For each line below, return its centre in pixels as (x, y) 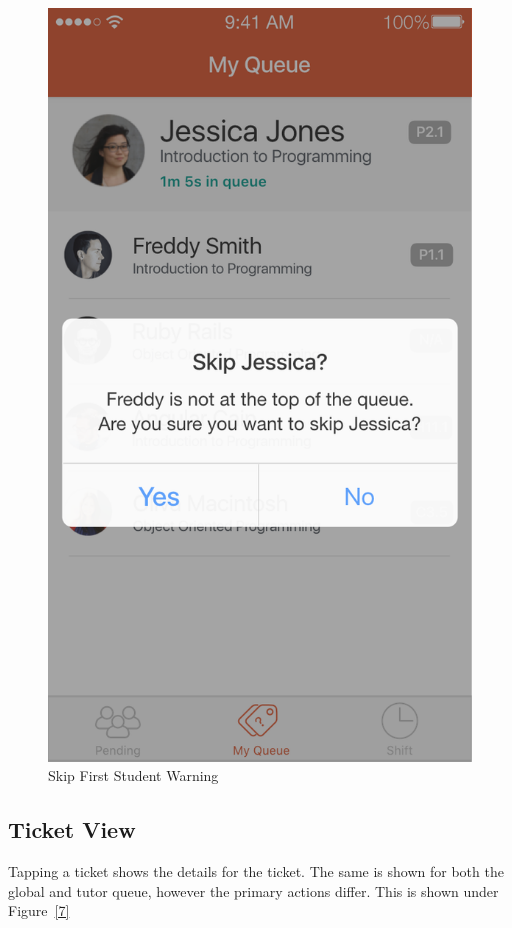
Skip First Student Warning (133, 775)
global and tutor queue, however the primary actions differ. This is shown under (253, 890)
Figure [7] (39, 910)
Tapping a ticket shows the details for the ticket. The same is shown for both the (256, 871)
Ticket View (72, 829)
